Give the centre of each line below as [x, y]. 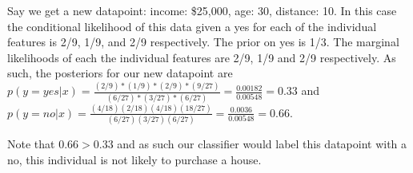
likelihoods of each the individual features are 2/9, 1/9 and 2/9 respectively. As [202, 57]
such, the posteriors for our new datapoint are [120, 73]
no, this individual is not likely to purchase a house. [134, 159]
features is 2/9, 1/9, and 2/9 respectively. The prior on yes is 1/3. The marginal [203, 42]
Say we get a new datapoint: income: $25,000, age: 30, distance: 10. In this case [202, 10]
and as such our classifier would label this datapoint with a [262, 144]
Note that [31, 144]
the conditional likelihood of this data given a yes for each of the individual [192, 26]
